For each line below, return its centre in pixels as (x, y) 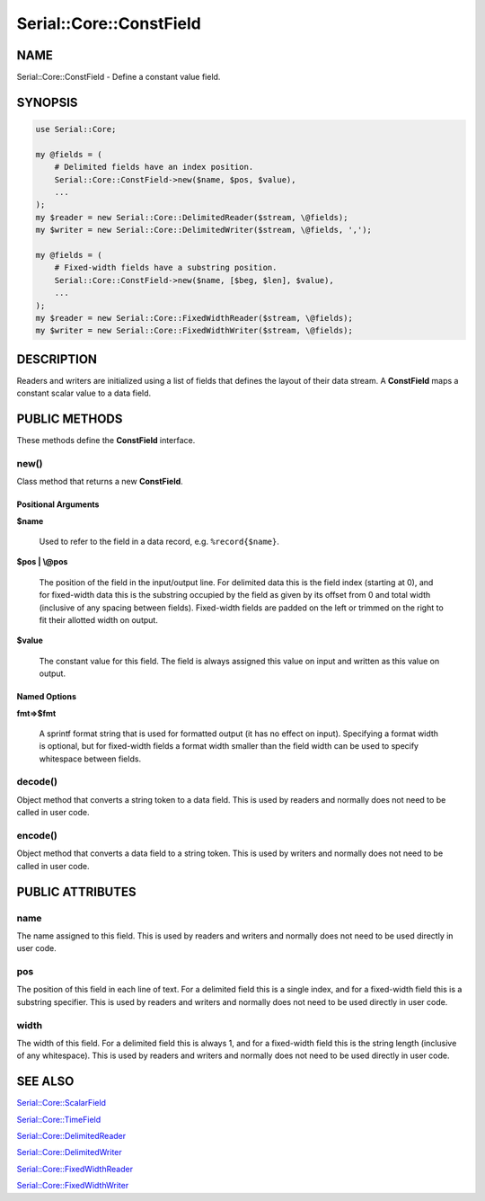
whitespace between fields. (90, 759)
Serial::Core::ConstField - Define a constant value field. (119, 77)
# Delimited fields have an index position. (154, 167)
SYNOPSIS (47, 102)
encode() (37, 836)
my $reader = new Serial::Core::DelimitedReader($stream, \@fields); (192, 217)
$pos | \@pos (42, 562)
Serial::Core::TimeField (59, 1119)
